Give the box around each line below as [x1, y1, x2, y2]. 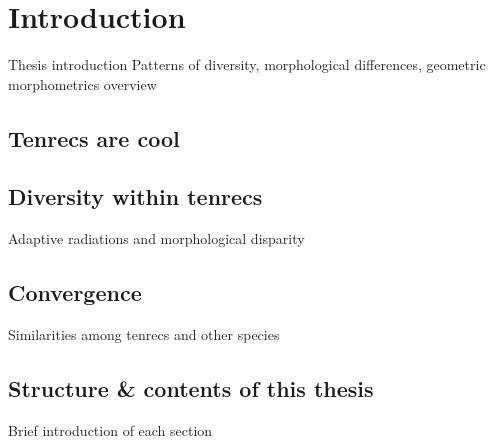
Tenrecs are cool [8, 122, 180, 153]
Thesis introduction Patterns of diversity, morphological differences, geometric [8, 54, 486, 75]
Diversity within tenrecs [8, 181, 263, 212]
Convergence [8, 277, 142, 308]
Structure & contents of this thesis [8, 373, 374, 404]
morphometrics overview [8, 73, 157, 94]
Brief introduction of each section [8, 419, 213, 440]
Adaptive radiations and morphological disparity [8, 228, 305, 249]
